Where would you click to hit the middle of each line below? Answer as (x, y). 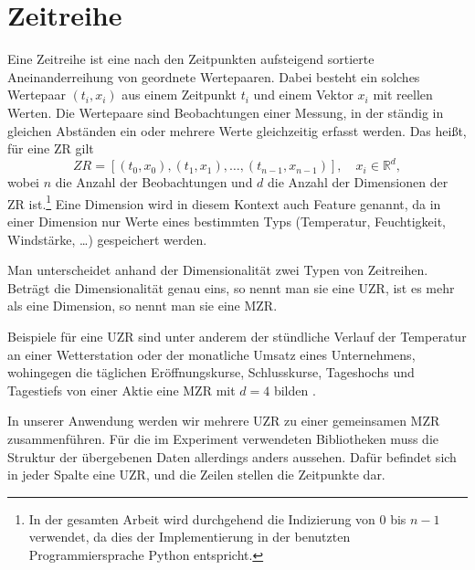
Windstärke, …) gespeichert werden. (107, 239)
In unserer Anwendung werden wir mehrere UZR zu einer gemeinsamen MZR (224, 421)
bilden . (295, 390)
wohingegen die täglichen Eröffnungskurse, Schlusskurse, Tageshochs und (211, 372)
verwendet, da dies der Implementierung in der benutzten (190, 537)
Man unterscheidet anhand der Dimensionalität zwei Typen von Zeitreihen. (218, 270)
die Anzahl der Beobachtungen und (154, 182)
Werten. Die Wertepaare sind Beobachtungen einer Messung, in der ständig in (226, 112)
